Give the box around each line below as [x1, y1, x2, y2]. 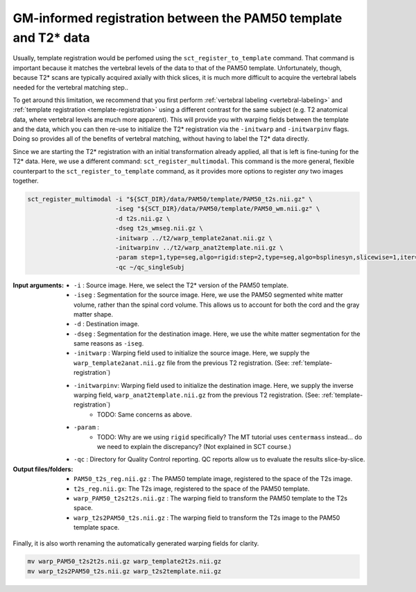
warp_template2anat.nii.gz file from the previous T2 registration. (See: [73, 358, 291, 367]
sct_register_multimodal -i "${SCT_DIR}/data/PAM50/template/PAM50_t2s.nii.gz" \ [27, 195, 313, 203]
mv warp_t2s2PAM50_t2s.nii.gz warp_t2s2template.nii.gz [27, 567, 222, 575]
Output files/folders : [12, 465, 73, 473]
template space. [73, 523, 120, 532]
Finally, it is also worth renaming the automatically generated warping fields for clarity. [12, 539, 259, 548]
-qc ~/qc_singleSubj [114, 263, 185, 271]
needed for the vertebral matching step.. [12, 83, 128, 92]
